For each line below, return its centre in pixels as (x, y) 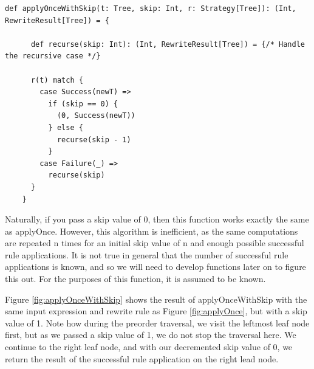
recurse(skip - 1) (94, 140)
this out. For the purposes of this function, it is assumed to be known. (135, 279)
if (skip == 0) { (83, 104)
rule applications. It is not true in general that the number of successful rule (147, 254)
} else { (66, 127)
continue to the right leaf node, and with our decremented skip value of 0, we (149, 347)
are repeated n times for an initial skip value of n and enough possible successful (155, 243)
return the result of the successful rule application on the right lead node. (142, 358)
